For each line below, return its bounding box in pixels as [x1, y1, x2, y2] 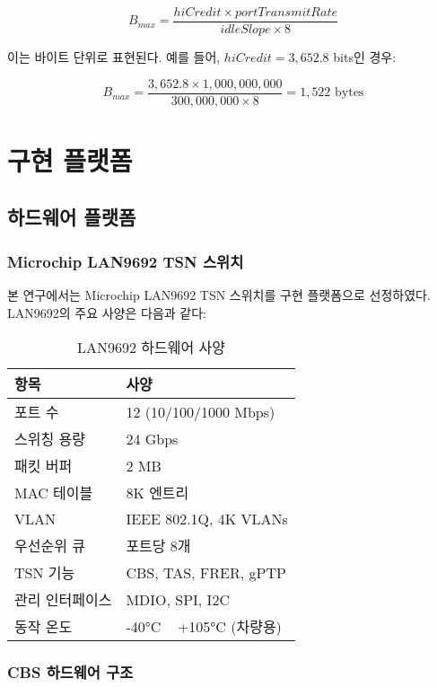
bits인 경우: [333, 48, 397, 66]
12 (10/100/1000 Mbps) [126, 401, 275, 422]
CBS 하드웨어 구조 [7, 661, 134, 683]
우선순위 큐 [14, 535, 85, 557]
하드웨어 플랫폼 [7, 203, 136, 231]
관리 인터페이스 [14, 589, 112, 611]
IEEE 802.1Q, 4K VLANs [126, 508, 288, 530]
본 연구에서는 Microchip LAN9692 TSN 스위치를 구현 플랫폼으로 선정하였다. [7, 286, 431, 304]
